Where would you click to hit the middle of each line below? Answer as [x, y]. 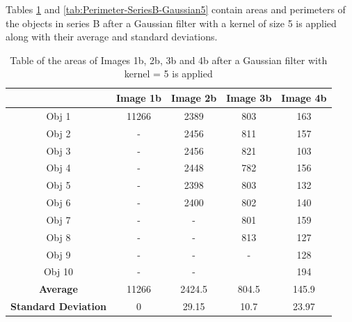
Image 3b [249, 97]
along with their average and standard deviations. [112, 37]
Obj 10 [58, 271]
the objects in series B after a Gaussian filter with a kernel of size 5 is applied [171, 23]
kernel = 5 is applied [168, 74]
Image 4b [304, 97]
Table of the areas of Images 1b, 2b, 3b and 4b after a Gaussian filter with [169, 60]
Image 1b [139, 97]
